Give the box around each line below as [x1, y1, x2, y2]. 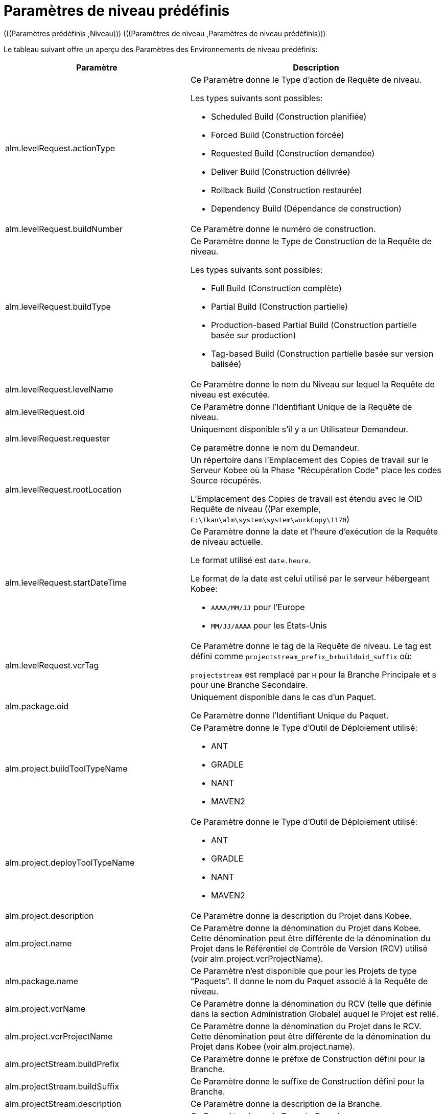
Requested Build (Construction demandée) [210, 148, 375, 158]
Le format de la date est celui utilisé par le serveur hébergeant [190, 573, 430, 584]
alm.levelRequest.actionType [5, 143, 115, 153]
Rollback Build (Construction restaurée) [210, 184, 362, 195]
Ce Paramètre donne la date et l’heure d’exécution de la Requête [190, 526, 438, 537]
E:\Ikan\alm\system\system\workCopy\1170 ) [190, 514, 349, 524]
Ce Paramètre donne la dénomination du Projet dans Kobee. [190, 922, 421, 933]
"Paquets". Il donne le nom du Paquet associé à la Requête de [190, 976, 428, 986]
